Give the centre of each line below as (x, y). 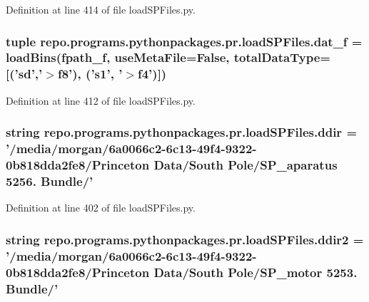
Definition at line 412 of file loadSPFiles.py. (101, 100)
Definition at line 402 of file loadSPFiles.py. (101, 208)
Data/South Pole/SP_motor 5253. (256, 272)
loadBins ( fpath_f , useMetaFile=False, (118, 57)
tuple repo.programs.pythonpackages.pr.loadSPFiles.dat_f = (184, 41)
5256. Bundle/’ (50, 181)
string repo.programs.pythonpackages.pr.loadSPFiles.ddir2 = (185, 239)
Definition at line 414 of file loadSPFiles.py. (101, 9)
